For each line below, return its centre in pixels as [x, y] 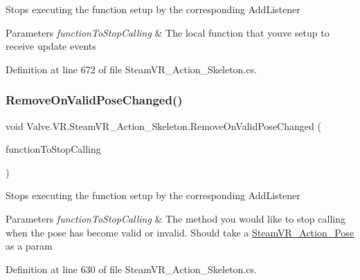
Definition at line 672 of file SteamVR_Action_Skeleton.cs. [131, 69]
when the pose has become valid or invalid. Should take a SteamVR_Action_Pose [180, 232]
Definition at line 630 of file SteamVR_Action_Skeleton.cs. [131, 269]
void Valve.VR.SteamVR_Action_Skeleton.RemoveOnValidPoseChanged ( [163, 125]
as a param [29, 246]
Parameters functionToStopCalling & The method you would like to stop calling [175, 218]
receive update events [51, 46]
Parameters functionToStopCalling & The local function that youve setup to [168, 32]
